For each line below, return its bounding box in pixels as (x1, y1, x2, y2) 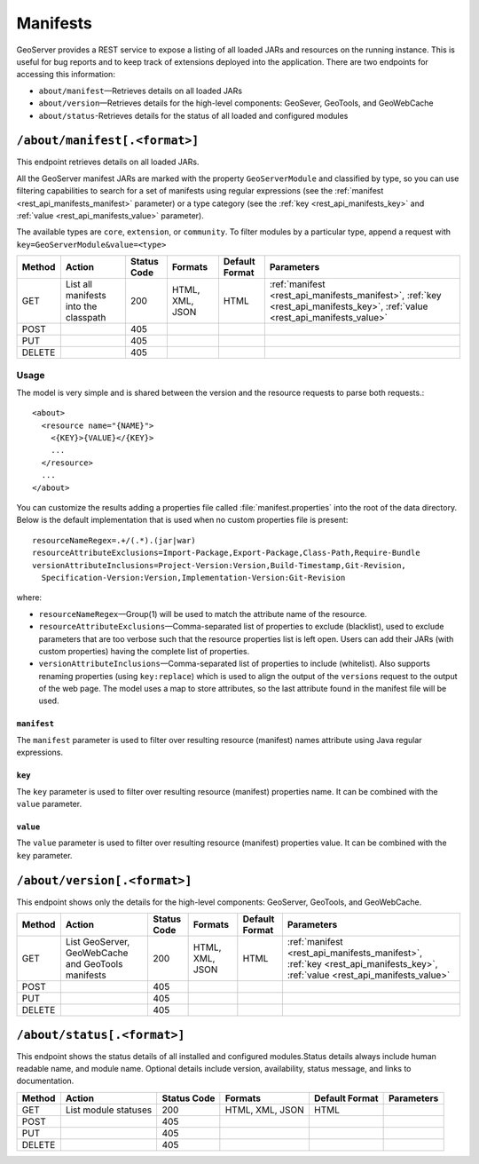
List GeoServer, (65, 936, 130, 948)
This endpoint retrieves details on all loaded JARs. (16, 156, 200, 168)
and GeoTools (65, 958, 123, 970)
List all (65, 278, 93, 290)
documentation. (16, 1075, 75, 1087)
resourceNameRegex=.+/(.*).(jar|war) (32, 535, 197, 545)
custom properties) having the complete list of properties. (38, 645, 250, 656)
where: (16, 592, 43, 603)
